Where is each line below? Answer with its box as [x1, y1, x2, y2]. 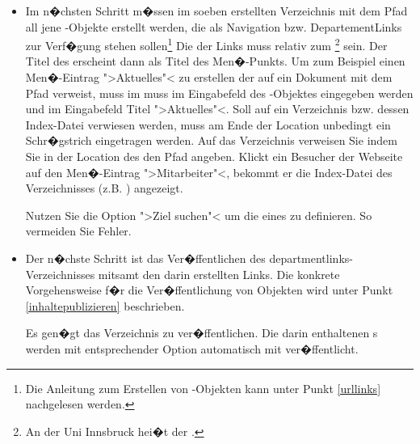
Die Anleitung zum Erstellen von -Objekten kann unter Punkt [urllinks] [25, 379, 381, 396]
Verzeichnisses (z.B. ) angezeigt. [25, 180, 183, 197]
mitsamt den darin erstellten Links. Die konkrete [98, 265, 340, 282]
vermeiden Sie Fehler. [25, 222, 132, 239]
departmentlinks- [269, 249, 353, 266]
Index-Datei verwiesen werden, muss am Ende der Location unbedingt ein [25, 116, 391, 133]
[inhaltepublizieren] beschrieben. [25, 297, 185, 314]
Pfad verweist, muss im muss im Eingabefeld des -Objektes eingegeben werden [25, 84, 414, 101]
